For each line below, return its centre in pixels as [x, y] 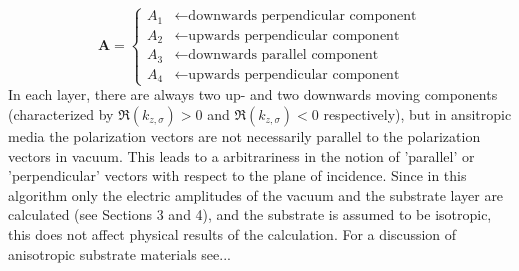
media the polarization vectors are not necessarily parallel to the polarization [244, 136]
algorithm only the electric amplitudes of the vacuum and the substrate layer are [256, 194]
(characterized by [61, 114]
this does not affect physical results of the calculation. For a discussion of [232, 234]
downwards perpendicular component [302, 16]
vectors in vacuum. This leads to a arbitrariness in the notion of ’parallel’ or [241, 155]
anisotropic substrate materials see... [119, 253]
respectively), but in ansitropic [417, 114]
